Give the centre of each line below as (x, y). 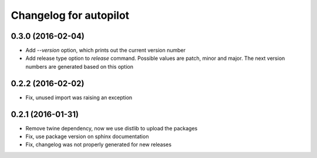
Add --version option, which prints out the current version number (106, 51)
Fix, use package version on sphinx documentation (87, 137)
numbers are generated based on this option (79, 66)
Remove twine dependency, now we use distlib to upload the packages (112, 128)
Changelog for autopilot (70, 15)
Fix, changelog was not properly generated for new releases (99, 144)
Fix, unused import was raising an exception (79, 98)
